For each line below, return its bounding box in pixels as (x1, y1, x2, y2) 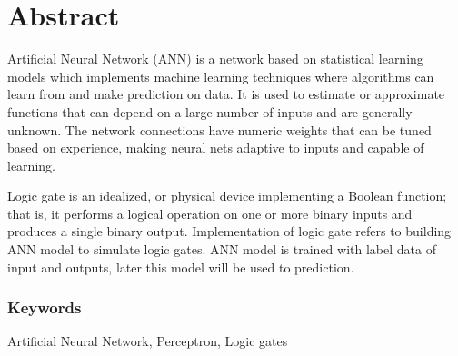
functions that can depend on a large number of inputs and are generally (7, 102, 413, 121)
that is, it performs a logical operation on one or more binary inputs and (7, 203, 413, 222)
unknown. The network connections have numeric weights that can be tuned (7, 120, 432, 139)
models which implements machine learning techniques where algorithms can (7, 66, 434, 85)
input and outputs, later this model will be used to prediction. (7, 257, 354, 276)
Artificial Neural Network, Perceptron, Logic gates (7, 331, 288, 351)
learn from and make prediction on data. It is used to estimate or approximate (7, 84, 445, 104)
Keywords (7, 296, 82, 319)
